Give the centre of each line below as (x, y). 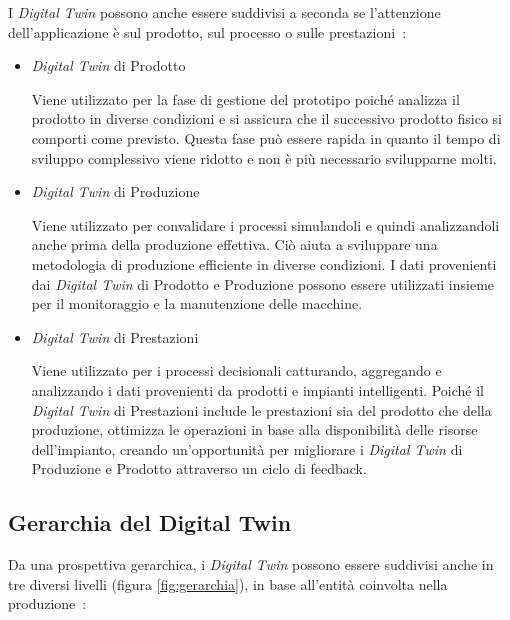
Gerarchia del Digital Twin (150, 522)
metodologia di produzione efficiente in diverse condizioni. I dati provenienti (264, 263)
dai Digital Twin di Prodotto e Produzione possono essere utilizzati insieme (263, 283)
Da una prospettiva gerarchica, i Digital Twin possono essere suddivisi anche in (251, 564)
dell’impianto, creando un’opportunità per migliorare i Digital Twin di (247, 448)
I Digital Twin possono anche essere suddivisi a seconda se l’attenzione (224, 12)
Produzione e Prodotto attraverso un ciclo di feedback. (199, 468)
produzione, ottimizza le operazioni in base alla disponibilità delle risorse (254, 429)
